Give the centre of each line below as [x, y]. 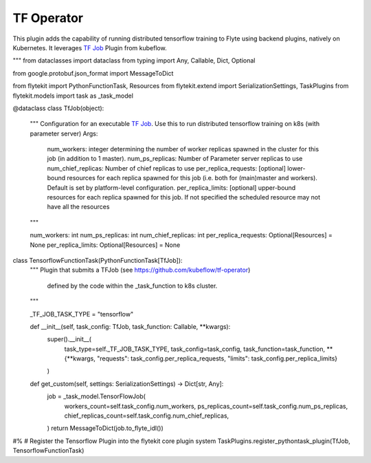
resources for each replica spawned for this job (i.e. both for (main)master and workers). [192, 178]
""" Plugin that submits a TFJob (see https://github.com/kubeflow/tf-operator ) [140, 270]
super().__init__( [69, 339]
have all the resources [78, 207]
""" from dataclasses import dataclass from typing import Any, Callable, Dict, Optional [134, 61]
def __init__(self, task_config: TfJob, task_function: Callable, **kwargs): [130, 326]
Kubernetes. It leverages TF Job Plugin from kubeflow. [90, 47]
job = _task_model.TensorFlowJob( [96, 396]
